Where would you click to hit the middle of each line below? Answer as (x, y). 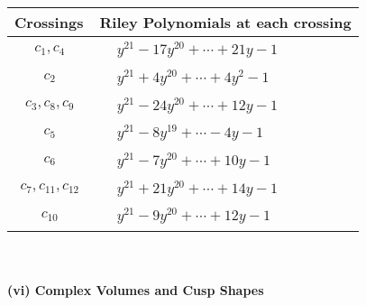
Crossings (49, 22)
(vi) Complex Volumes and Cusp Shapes (136, 289)
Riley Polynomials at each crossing (225, 22)
